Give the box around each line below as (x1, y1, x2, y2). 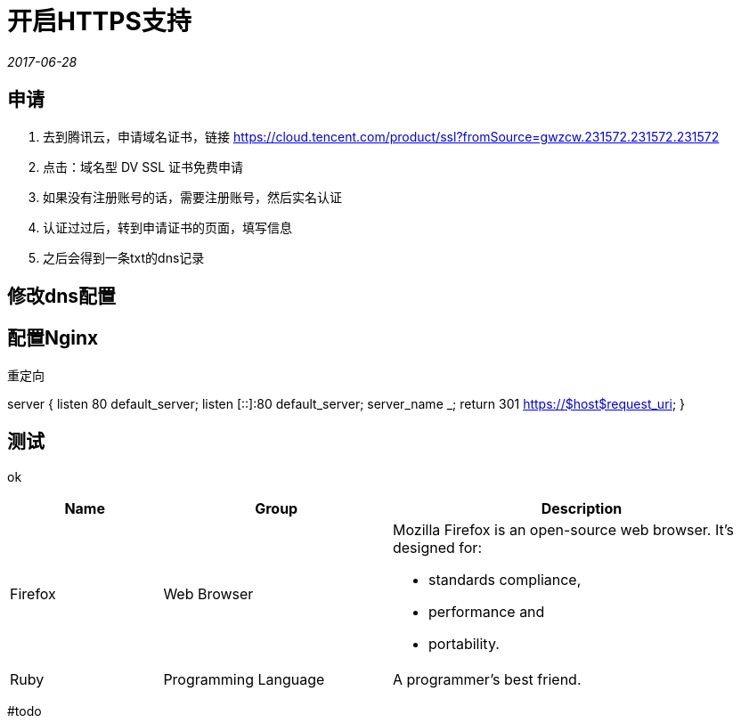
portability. (427, 634, 500, 653)
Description (541, 499, 623, 517)
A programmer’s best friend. (392, 670, 582, 688)
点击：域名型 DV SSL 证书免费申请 (43, 158, 243, 175)
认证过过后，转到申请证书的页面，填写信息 (43, 219, 292, 235)
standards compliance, (427, 570, 582, 589)
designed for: (392, 538, 482, 556)
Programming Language (163, 670, 325, 688)
